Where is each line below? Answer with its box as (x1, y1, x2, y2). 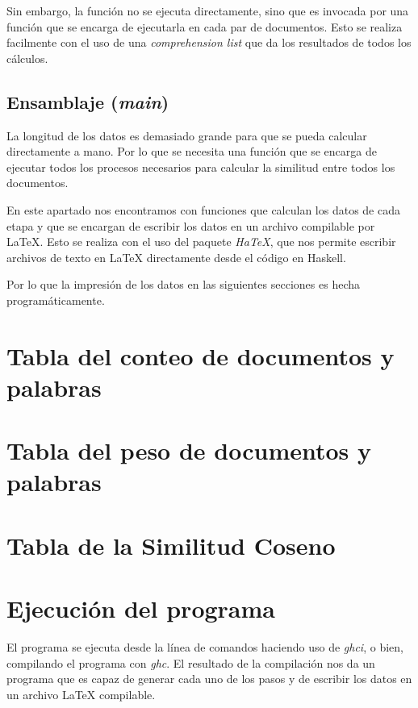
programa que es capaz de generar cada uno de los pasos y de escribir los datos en (6, 670, 412, 687)
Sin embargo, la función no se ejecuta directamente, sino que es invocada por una (6, 2, 409, 19)
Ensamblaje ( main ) (6, 89, 169, 114)
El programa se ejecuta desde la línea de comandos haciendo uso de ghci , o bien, (6, 639, 403, 656)
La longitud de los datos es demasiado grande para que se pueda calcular (6, 127, 367, 144)
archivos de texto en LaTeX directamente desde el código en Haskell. (6, 248, 346, 265)
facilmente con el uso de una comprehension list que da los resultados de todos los (6, 34, 412, 51)
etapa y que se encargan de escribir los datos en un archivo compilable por (6, 217, 375, 234)
